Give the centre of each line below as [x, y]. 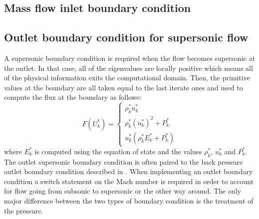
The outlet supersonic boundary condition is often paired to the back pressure [124, 161]
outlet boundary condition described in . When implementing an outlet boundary [129, 171]
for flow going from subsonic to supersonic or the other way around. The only [123, 191]
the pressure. [24, 210]
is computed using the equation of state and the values [118, 151]
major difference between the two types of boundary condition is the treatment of [129, 201]
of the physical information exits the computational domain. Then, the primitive [127, 78]
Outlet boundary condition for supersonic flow [126, 37]
